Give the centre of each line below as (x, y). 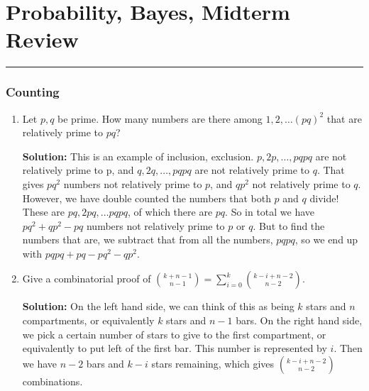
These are (44, 212)
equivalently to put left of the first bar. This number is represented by (175, 348)
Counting (33, 92)
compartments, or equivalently (88, 320)
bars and (105, 363)
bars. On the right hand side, (299, 320)
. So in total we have (270, 212)
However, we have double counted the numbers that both (147, 198)
